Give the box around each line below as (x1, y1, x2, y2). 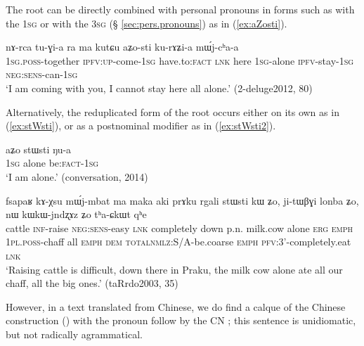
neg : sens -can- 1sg (6, 67, 78, 82)
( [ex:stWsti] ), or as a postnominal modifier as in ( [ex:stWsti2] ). (6, 118, 276, 133)
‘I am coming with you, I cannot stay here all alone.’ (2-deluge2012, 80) (6, 80, 313, 95)
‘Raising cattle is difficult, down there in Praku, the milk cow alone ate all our (6, 262, 343, 276)
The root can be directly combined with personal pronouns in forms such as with (6, 2, 355, 16)
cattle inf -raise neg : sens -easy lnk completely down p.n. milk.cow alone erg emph (6, 220, 353, 235)
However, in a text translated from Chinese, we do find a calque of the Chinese (6, 299, 346, 314)
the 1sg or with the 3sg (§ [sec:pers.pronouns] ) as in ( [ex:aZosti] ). (6, 15, 287, 30)
